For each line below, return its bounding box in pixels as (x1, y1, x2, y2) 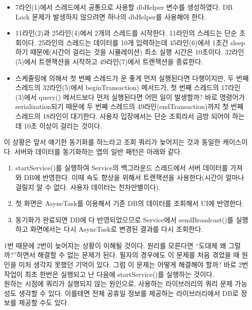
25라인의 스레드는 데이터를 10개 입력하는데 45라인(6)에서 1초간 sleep (38, 37, 245, 47)
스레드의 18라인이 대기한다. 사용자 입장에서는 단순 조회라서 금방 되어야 (15, 110, 230, 121)
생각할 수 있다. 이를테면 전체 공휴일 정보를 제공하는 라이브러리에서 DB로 (18, 288, 239, 298)
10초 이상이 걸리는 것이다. (24, 120, 102, 130)
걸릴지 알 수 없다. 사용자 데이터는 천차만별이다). (15, 182, 161, 192)
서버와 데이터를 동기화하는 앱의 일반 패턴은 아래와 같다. (14, 146, 183, 156)
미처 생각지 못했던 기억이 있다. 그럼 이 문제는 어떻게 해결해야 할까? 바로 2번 (18, 259, 249, 270)
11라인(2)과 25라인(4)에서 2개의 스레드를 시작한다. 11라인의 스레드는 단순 (15, 28, 237, 38)
